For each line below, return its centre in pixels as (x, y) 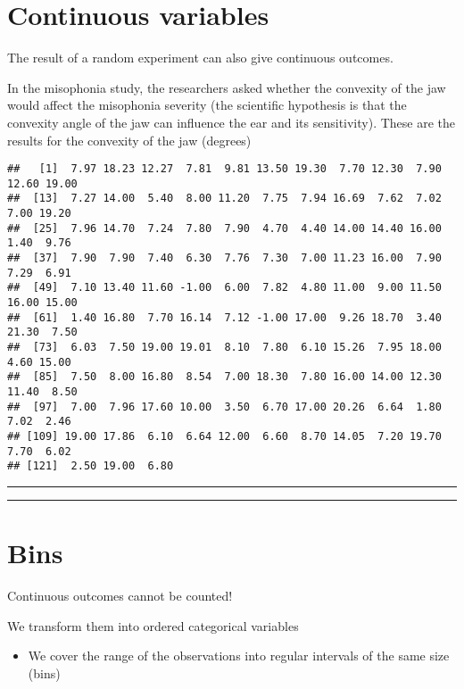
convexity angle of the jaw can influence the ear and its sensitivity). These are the (232, 122)
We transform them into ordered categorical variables (153, 625)
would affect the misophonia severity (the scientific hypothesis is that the (207, 105)
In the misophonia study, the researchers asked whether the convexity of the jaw (227, 87)
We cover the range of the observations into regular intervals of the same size (239, 656)
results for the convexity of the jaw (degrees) (129, 140)
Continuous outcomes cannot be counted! (120, 595)
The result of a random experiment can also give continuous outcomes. (200, 58)
